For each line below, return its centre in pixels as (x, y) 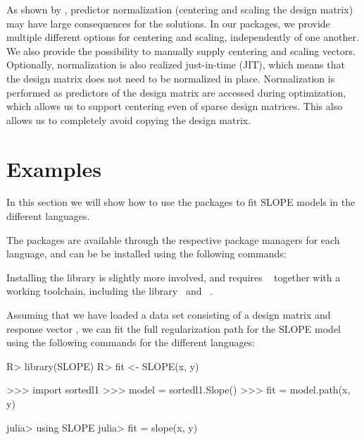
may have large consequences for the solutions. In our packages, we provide (168, 23)
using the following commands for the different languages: (131, 342)
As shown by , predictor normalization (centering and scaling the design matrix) (180, 9)
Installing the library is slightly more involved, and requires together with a (174, 277)
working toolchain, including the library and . (110, 291)
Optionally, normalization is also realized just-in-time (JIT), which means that (176, 65)
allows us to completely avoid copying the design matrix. (129, 120)
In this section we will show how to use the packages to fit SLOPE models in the (181, 202)
